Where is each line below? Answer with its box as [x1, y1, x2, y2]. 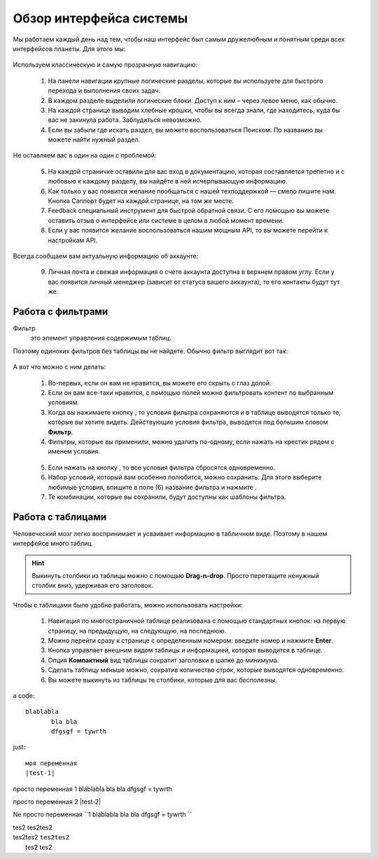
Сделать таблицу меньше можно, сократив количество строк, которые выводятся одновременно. [48, 666, 344, 674]
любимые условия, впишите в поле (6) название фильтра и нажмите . [48, 483, 257, 491]
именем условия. [48, 447, 101, 455]
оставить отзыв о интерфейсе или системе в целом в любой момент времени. [48, 216, 284, 224]
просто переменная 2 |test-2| [13, 797, 101, 806]
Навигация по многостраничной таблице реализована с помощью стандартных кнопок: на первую [48, 617, 346, 625]
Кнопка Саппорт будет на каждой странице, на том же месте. [48, 197, 234, 205]
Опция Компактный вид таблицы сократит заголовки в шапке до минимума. [48, 656, 279, 664]
